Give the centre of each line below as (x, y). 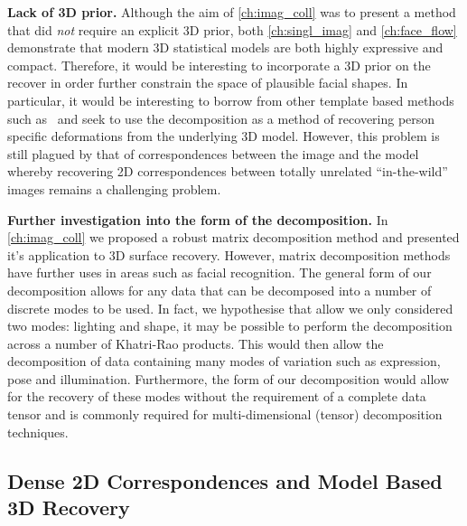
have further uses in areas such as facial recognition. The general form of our (219, 272)
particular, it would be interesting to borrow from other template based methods (231, 100)
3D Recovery (69, 507)
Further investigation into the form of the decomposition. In (198, 219)
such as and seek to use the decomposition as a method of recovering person (221, 118)
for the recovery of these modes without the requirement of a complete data (217, 396)
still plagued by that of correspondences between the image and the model (213, 153)
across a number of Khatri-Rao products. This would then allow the (196, 343)
